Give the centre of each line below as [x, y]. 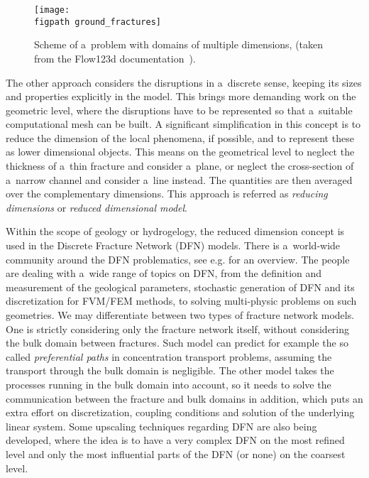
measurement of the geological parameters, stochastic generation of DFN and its [180, 287]
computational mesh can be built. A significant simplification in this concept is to [183, 124]
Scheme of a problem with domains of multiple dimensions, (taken [179, 44]
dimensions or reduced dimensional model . [97, 207]
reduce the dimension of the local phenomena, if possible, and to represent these [180, 137]
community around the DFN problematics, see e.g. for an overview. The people [178, 259]
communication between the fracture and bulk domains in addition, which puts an [184, 398]
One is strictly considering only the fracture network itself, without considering [178, 328]
